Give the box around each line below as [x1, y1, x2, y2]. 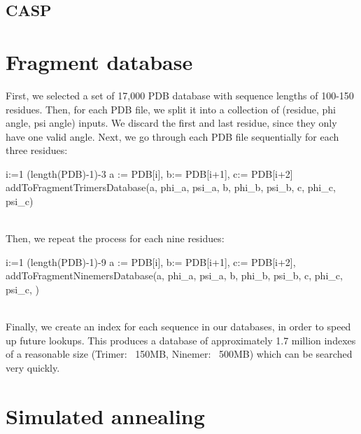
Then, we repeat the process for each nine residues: [6, 231, 225, 246]
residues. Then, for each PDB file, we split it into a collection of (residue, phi [6, 101, 336, 116]
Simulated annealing [6, 401, 205, 430]
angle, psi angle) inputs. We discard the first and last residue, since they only [6, 115, 337, 130]
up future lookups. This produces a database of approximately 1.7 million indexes [6, 332, 356, 347]
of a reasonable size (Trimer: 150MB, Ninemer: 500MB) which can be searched [6, 346, 353, 361]
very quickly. [6, 360, 60, 374]
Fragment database [6, 47, 193, 76]
